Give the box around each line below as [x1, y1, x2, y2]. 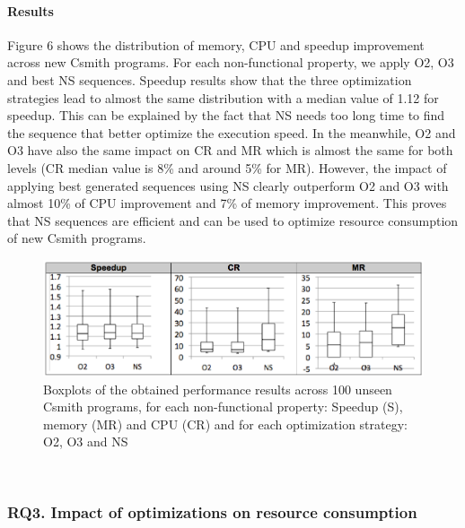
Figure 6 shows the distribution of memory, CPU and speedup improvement [7, 35, 425, 54]
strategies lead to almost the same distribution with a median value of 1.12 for [7, 88, 439, 107]
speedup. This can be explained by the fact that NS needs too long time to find [7, 106, 445, 125]
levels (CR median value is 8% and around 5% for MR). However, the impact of [7, 158, 447, 177]
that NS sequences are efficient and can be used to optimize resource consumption [7, 211, 459, 229]
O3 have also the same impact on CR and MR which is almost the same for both [7, 141, 453, 160]
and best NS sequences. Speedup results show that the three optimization [7, 70, 412, 89]
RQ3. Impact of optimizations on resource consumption [7, 500, 417, 523]
